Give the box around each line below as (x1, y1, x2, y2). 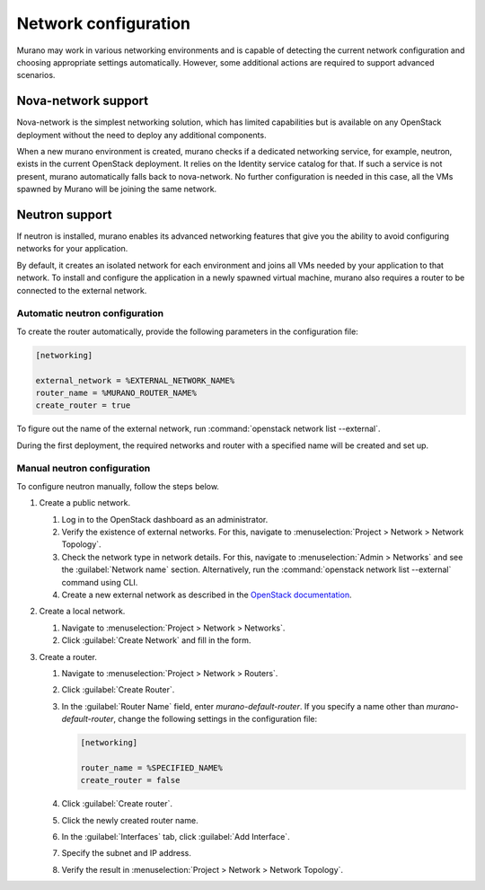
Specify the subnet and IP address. (61, 848, 192, 859)
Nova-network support (16, 93, 148, 109)
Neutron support (16, 207, 112, 222)
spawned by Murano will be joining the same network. (16, 184, 217, 195)
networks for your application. (16, 243, 128, 254)
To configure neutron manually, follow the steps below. (16, 480, 220, 491)
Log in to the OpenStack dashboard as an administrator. (61, 514, 269, 524)
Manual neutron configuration (16, 463, 151, 475)
